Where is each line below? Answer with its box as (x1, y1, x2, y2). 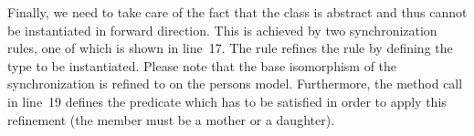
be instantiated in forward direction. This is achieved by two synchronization (7, 20, 437, 39)
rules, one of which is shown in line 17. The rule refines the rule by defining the (7, 38, 453, 58)
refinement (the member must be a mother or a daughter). (7, 110, 335, 129)
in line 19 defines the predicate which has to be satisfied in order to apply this (7, 91, 447, 110)
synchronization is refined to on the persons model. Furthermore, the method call (7, 74, 463, 93)
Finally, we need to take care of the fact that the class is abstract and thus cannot (7, 3, 468, 21)
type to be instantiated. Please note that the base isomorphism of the (7, 56, 397, 75)
